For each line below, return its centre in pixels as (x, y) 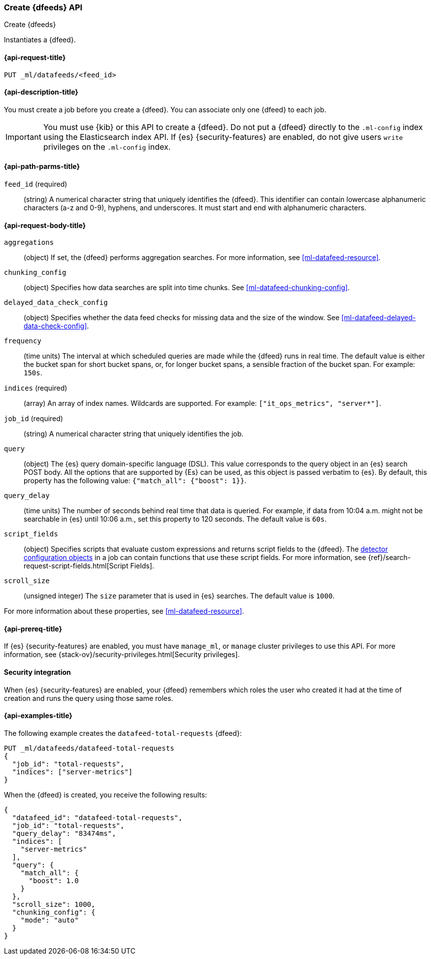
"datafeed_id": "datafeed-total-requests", (97, 817)
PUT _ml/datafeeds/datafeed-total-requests (89, 748)
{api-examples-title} (38, 716)
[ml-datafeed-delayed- (379, 318)
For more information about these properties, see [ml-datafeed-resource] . (124, 611)
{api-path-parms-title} (42, 166)
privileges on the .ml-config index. (107, 147)
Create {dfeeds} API (43, 7)
